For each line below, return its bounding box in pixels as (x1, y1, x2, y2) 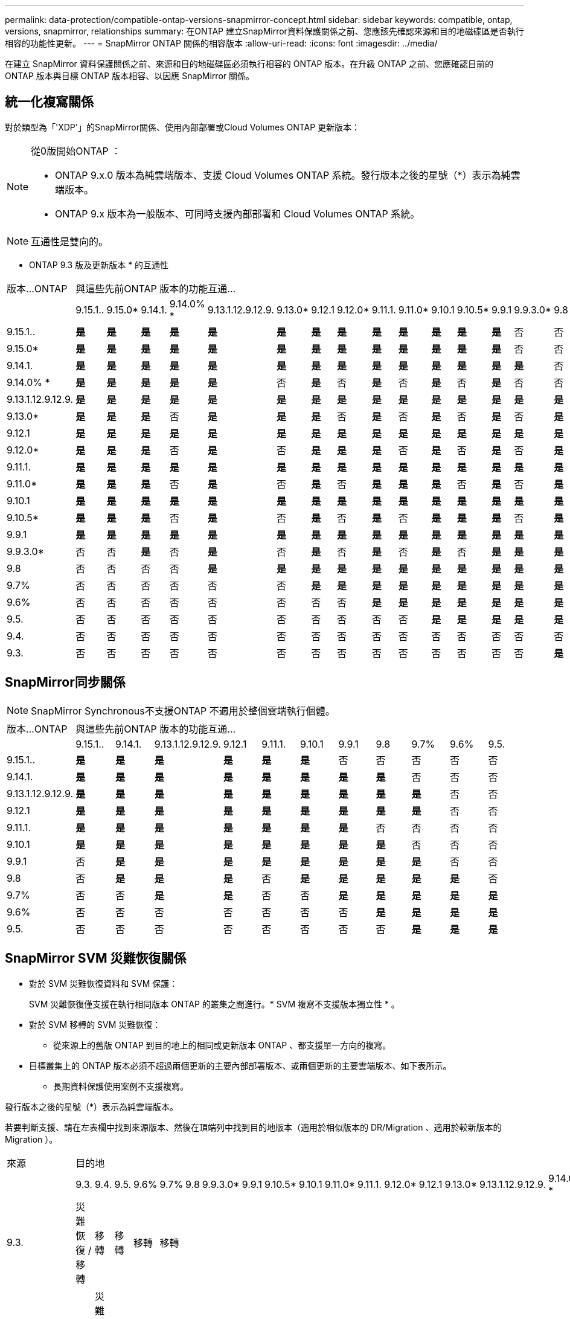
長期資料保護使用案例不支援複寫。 (53, 1080, 188, 1091)
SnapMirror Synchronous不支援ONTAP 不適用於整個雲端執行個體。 (31, 704, 335, 717)
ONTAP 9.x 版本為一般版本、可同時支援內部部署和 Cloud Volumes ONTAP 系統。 (55, 207, 420, 220)
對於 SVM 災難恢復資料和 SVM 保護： (29, 978, 178, 989)
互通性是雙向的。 (31, 235, 109, 248)
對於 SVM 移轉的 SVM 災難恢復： (29, 1019, 161, 1030)
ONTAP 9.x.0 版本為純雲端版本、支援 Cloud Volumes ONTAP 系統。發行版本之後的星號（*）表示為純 (55, 168, 511, 181)
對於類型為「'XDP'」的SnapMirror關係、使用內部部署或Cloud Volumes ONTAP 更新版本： (5, 121, 360, 132)
